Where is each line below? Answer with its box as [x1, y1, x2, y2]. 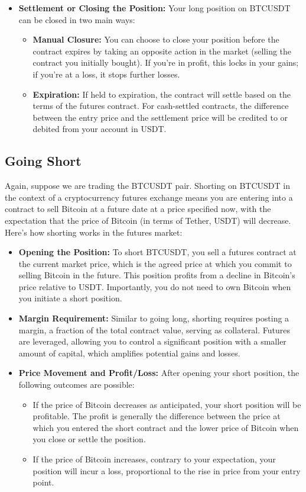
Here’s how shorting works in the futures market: [5, 226, 183, 238]
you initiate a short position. [18, 292, 122, 304]
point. [32, 476, 54, 488]
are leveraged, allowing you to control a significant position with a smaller [18, 335, 287, 348]
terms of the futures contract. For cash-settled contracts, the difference [32, 99, 289, 112]
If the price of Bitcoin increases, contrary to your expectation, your [32, 453, 276, 465]
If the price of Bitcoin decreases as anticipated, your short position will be [32, 398, 301, 410]
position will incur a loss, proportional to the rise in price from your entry [32, 464, 301, 477]
